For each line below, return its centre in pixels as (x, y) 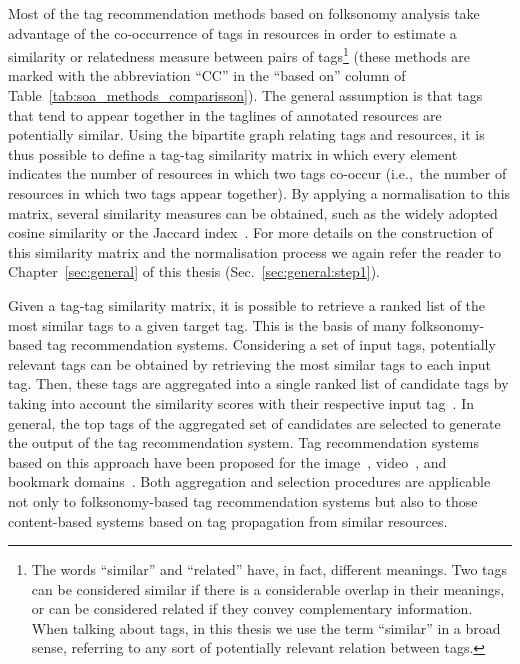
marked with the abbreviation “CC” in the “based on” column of (207, 75)
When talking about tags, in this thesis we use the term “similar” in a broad (266, 627)
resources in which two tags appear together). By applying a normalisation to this (259, 193)
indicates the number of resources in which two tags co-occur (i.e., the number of (257, 173)
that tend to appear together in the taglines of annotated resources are (225, 114)
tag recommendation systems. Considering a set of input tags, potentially (271, 344)
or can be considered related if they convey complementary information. (252, 608)
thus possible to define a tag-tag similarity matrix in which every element (233, 153)
